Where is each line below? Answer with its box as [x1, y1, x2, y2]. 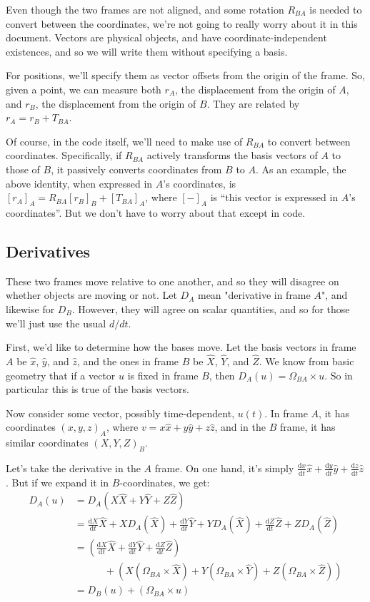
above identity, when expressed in [6, 175, 153, 190]
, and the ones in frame [76, 353, 179, 368]
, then [209, 367, 235, 382]
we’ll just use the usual [6, 315, 106, 330]
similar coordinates [6, 435, 89, 450]
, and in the [214, 419, 266, 434]
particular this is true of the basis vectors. [6, 382, 189, 397]
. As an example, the [256, 161, 346, 176]
